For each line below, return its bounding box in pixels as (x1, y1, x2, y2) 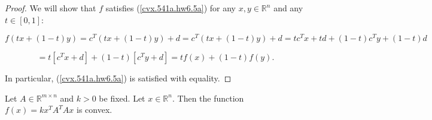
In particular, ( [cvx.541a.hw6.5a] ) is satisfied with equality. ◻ (5, 72, 232, 84)
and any (273, 2, 303, 14)
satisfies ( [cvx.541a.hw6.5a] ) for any (105, 2, 236, 14)
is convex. (77, 103, 112, 116)
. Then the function (172, 91, 244, 104)
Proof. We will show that (5, 2, 96, 14)
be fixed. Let (99, 91, 145, 104)
